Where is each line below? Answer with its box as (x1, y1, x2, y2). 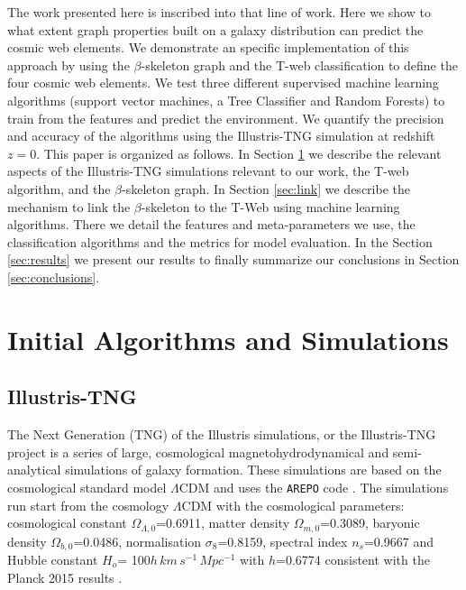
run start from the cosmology (7, 495, 169, 514)
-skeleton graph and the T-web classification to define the (141, 55, 458, 74)
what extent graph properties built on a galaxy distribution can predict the (7, 20, 424, 39)
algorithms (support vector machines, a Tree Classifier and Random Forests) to (7, 90, 445, 109)
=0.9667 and (363, 531, 434, 550)
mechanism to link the (7, 197, 131, 216)
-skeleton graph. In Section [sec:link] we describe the (122, 179, 410, 198)
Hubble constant (7, 550, 98, 569)
